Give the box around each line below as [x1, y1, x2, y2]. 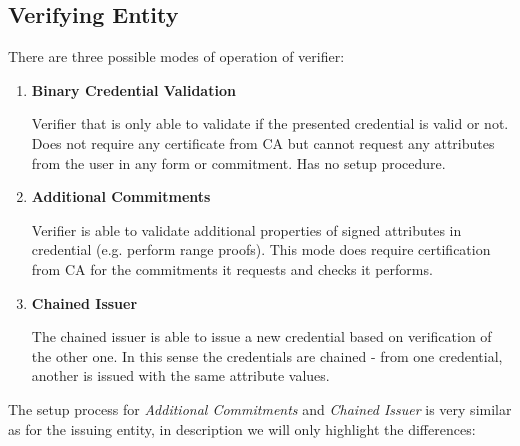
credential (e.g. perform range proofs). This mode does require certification [31, 239, 491, 260]
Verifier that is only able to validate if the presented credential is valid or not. [31, 113, 509, 134]
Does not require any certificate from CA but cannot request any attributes [31, 132, 495, 153]
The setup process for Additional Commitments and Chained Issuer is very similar [8, 398, 512, 419]
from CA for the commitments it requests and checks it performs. [31, 258, 433, 279]
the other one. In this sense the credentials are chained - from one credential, [31, 345, 503, 366]
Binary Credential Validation [31, 79, 236, 100]
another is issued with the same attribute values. [31, 365, 330, 386]
